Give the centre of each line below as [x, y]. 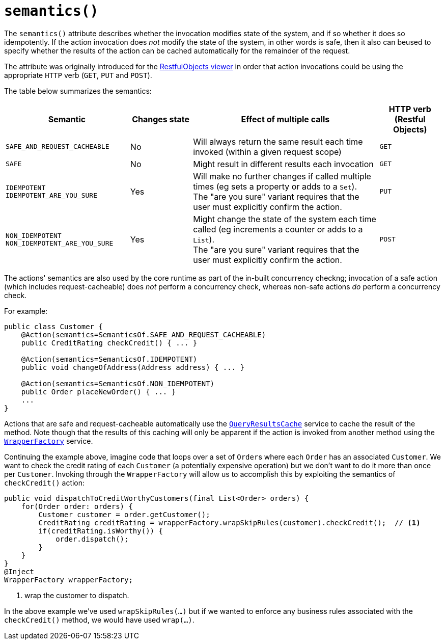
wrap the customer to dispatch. [77, 595]
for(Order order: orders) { [77, 506]
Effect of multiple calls [285, 119]
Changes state [161, 119]
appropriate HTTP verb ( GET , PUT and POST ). [78, 75]
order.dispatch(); [92, 539]
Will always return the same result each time [278, 141]
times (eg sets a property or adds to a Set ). [275, 186]
